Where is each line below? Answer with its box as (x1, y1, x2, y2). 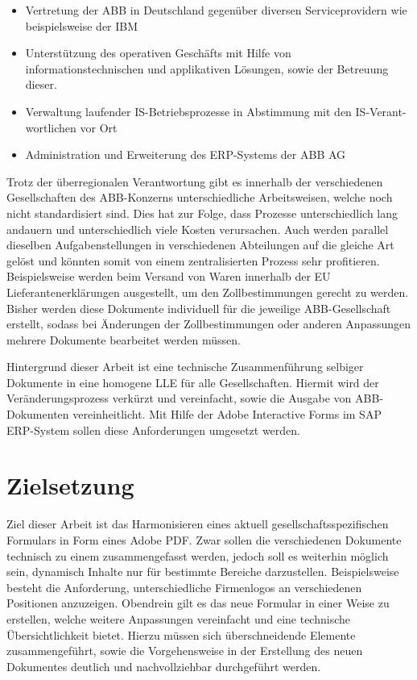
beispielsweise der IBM (25, 17, 138, 34)
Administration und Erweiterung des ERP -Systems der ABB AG (25, 146, 346, 163)
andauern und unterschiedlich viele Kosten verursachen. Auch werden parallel (6, 220, 389, 237)
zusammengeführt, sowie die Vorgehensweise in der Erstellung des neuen (6, 642, 363, 659)
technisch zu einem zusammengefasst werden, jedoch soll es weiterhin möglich (6, 547, 389, 564)
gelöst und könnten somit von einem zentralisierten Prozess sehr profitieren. (6, 252, 380, 269)
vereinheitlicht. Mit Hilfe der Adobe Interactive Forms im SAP (72, 406, 382, 423)
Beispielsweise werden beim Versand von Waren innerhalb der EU (6, 268, 331, 285)
